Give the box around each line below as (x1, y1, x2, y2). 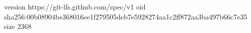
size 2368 (4, 21, 32, 31)
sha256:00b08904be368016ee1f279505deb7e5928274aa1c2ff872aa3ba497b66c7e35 (4, 11, 247, 21)
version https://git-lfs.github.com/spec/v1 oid (4, 1, 146, 11)
